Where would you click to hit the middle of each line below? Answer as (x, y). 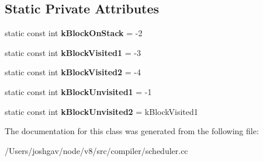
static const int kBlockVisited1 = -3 (73, 52)
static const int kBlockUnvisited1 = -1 (78, 91)
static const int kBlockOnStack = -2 (74, 33)
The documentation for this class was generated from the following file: (132, 131)
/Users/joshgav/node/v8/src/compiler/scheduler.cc (96, 150)
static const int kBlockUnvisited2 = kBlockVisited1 (101, 111)
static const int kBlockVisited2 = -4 (73, 72)
